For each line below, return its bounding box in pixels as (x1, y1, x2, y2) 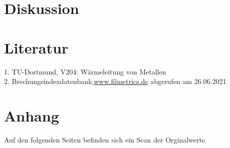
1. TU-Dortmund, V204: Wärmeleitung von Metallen (4, 66, 166, 76)
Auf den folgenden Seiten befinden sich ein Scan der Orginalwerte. (4, 134, 207, 144)
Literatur (4, 37, 69, 57)
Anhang (4, 105, 59, 125)
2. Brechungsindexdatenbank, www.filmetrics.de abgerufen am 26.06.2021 (4, 76, 226, 86)
